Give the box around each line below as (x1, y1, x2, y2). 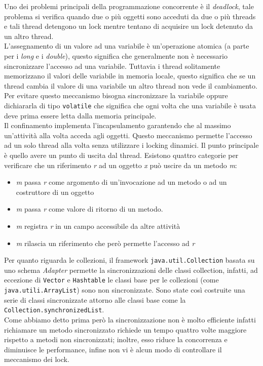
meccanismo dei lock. (4, 354, 69, 364)
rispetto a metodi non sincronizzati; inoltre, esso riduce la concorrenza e (4, 334, 228, 345)
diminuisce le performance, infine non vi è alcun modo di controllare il (4, 344, 222, 354)
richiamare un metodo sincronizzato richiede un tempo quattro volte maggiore (4, 324, 247, 335)
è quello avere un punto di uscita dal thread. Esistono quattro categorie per (4, 149, 239, 160)
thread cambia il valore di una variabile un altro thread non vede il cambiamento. (4, 80, 257, 91)
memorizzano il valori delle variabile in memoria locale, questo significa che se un (4, 70, 256, 81)
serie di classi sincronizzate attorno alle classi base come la (4, 294, 186, 305)
